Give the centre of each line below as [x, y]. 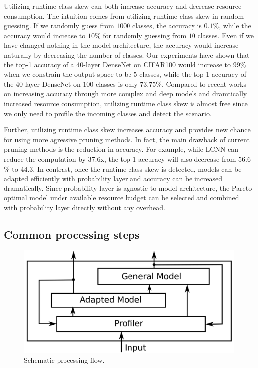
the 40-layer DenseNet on [42, 84]
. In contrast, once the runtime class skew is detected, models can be [137, 168]
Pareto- [243, 188]
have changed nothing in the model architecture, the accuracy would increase [121, 45]
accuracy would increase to [45, 35]
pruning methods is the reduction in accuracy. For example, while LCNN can [121, 149]
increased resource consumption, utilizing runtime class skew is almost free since [126, 103]
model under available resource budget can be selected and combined [134, 198]
